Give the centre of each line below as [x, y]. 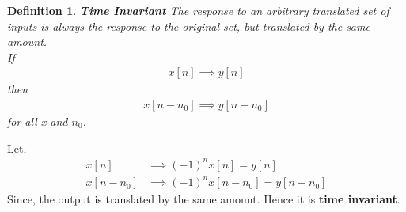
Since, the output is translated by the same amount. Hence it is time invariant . [204, 199]
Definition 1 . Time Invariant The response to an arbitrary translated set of [198, 10]
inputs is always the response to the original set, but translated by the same [189, 26]
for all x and [38, 121]
